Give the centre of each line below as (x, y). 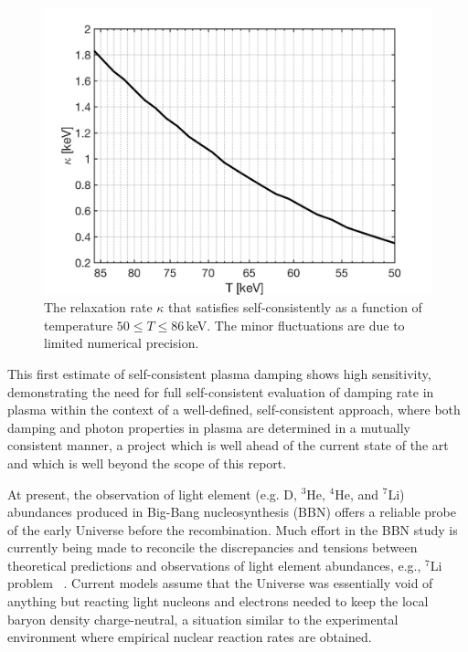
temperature (79, 325)
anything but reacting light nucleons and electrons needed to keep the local (218, 601)
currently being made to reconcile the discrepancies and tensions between (213, 547)
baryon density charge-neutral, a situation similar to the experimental (203, 619)
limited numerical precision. (122, 343)
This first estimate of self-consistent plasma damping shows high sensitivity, (219, 373)
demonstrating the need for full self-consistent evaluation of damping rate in (221, 391)
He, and (357, 494)
